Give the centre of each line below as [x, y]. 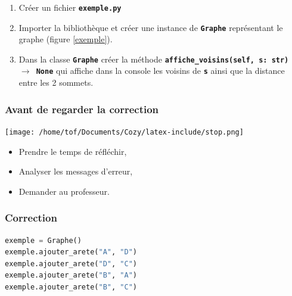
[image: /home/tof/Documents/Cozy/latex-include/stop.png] [124, 132]
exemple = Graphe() [43, 240]
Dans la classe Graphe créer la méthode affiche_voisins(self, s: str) [154, 59]
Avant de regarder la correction [82, 109]
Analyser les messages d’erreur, [76, 171]
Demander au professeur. [64, 191]
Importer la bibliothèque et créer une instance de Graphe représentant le [151, 27]
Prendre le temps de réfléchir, [73, 151]
